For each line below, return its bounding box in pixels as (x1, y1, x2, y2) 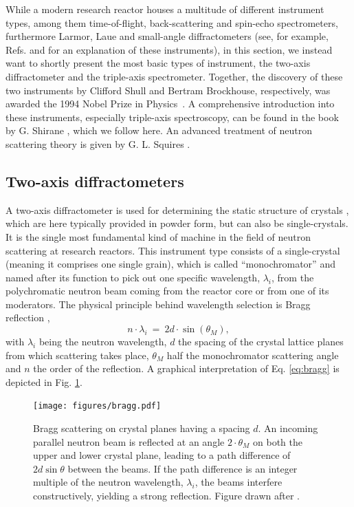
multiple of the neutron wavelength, (33, 475, 184, 489)
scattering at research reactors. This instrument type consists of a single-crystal (5, 243, 340, 257)
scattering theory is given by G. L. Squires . (5, 136, 190, 151)
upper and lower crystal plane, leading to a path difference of (33, 448, 291, 462)
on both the (253, 434, 302, 449)
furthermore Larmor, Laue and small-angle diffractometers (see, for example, (5, 29, 329, 43)
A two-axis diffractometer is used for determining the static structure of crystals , (5, 202, 349, 217)
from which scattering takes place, (5, 347, 149, 362)
